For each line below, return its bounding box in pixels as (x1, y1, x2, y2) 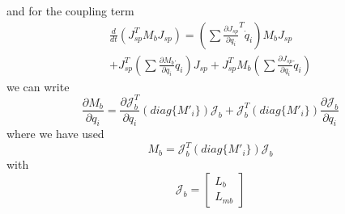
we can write (6, 78, 70, 94)
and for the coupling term (6, 2, 134, 19)
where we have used (6, 125, 104, 142)
